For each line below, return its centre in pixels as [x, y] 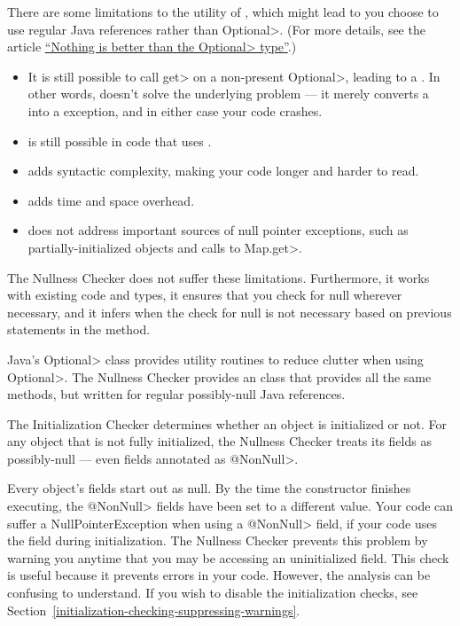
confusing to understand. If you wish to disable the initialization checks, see [213, 593]
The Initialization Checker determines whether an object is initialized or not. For [227, 423]
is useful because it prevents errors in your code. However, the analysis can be [219, 575]
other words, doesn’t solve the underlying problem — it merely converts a [228, 94]
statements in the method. [79, 329]
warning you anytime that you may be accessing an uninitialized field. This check [228, 557]
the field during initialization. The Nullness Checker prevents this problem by [218, 540]
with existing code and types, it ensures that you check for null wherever [205, 295]
